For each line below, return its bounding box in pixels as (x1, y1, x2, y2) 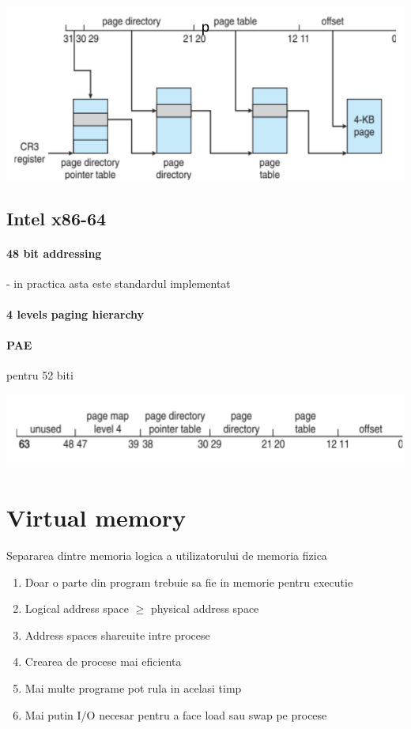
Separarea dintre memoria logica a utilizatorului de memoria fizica (6, 547, 327, 564)
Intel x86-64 (6, 206, 107, 230)
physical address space (150, 600, 259, 617)
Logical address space (25, 600, 129, 617)
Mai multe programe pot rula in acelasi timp (25, 680, 242, 697)
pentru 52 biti (6, 367, 74, 383)
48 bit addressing (6, 244, 102, 261)
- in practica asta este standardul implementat (6, 274, 231, 291)
